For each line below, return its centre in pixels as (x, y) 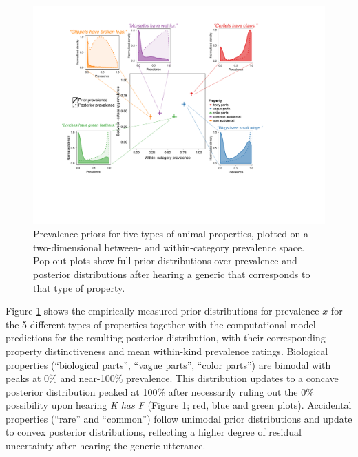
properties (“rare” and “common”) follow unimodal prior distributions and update (179, 418)
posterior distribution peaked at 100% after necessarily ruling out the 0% (160, 391)
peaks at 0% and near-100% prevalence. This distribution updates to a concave (172, 378)
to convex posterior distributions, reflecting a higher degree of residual (154, 432)
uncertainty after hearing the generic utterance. (106, 446)
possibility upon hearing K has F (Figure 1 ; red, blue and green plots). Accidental (179, 405)
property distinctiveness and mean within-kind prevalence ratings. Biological (167, 351)
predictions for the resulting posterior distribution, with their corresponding (166, 338)
